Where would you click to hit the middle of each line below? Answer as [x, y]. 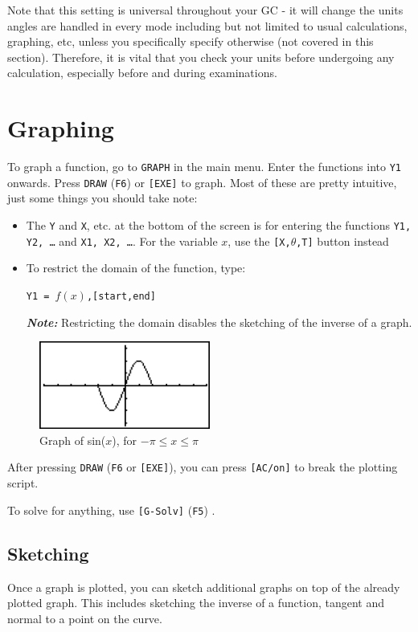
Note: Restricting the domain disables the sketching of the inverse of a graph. [219, 322]
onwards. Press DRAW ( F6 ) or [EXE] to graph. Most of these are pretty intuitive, [202, 182]
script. [23, 483]
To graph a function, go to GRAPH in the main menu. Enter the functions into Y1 [204, 167]
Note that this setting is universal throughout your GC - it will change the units [205, 10]
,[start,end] [121, 296]
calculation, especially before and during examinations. [142, 73]
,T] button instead [342, 241]
